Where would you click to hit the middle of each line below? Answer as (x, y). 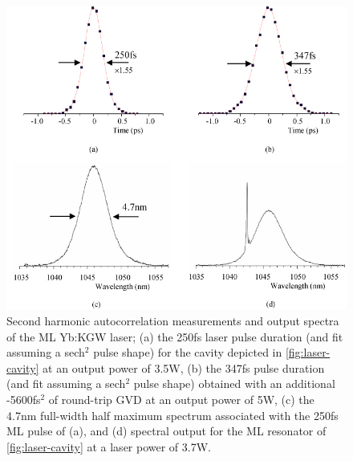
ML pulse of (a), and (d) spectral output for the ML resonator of (166, 431)
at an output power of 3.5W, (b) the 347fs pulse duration (184, 367)
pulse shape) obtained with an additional (234, 383)
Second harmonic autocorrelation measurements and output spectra (173, 320)
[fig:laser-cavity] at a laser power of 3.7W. (109, 446)
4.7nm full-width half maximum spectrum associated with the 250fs (172, 415)
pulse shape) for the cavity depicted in (188, 352)
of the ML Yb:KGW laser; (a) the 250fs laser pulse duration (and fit (175, 336)
